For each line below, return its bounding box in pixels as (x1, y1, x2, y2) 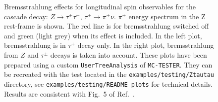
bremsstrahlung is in (4, 40, 66, 50)
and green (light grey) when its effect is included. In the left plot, (4, 30, 202, 40)
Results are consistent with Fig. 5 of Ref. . (4, 88, 135, 99)
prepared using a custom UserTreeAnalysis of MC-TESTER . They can (4, 59, 213, 69)
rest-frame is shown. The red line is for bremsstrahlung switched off (4, 21, 209, 31)
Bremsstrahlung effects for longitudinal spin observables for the (4, 1, 196, 11)
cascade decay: (4, 11, 48, 21)
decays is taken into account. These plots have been (50, 49, 207, 60)
